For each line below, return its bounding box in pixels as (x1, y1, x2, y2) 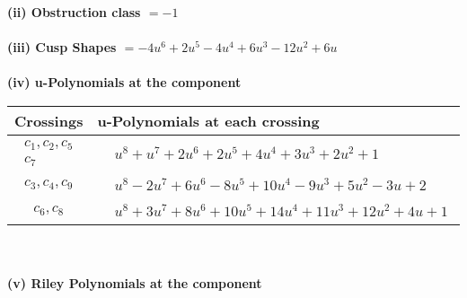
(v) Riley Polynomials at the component (7, 274, 262, 293)
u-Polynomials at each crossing (97, 110, 320, 131)
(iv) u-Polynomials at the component (7, 73, 242, 92)
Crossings (14, 110, 84, 131)
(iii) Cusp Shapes (7, 38, 117, 57)
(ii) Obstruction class (7, 3, 141, 21)
